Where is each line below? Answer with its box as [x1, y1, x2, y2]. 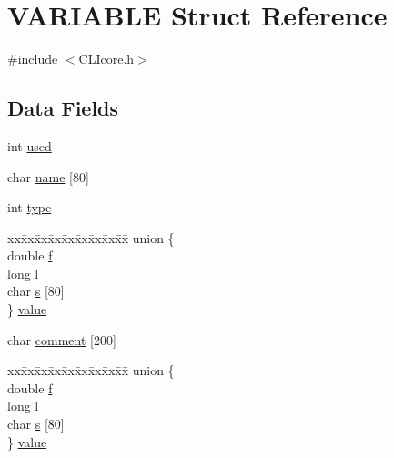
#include [7, 49, 58, 68]
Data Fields [7, 94, 119, 122]
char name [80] [7, 167, 89, 186]
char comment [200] [7, 330, 116, 349]
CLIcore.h [78, 49, 135, 68]
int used [7, 136, 52, 155]
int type [7, 198, 52, 217]
